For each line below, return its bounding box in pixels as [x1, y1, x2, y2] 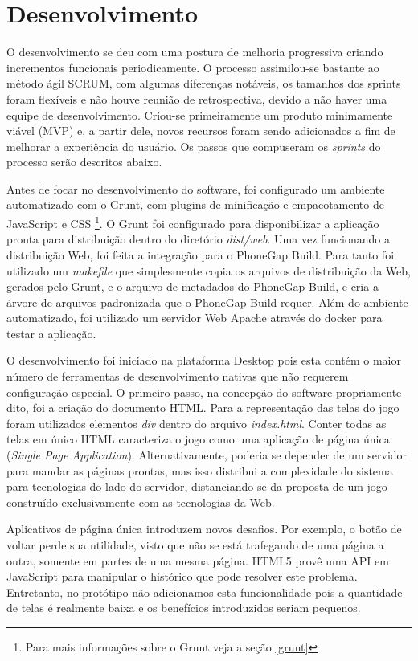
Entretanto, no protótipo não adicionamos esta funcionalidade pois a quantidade [6, 583, 403, 600]
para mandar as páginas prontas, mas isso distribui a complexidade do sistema [6, 462, 393, 479]
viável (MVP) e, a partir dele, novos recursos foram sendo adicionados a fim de [6, 122, 395, 139]
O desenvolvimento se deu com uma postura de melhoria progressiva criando [6, 43, 383, 60]
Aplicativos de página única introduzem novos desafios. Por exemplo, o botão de [6, 520, 402, 537]
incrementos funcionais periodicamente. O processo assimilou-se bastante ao [6, 59, 379, 75]
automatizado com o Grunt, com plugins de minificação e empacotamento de [6, 196, 384, 213]
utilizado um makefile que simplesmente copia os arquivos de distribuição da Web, [6, 262, 411, 279]
